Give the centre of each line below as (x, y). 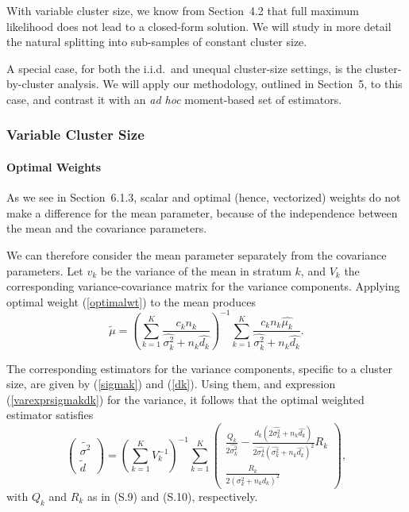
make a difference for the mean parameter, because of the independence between (202, 212)
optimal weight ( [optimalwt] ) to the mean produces (131, 301)
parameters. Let (45, 270)
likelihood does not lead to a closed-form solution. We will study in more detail (199, 26)
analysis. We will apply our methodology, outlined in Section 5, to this (230, 84)
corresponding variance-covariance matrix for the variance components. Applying (203, 286)
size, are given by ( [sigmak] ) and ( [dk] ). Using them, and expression (171, 384)
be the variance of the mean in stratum (196, 270)
